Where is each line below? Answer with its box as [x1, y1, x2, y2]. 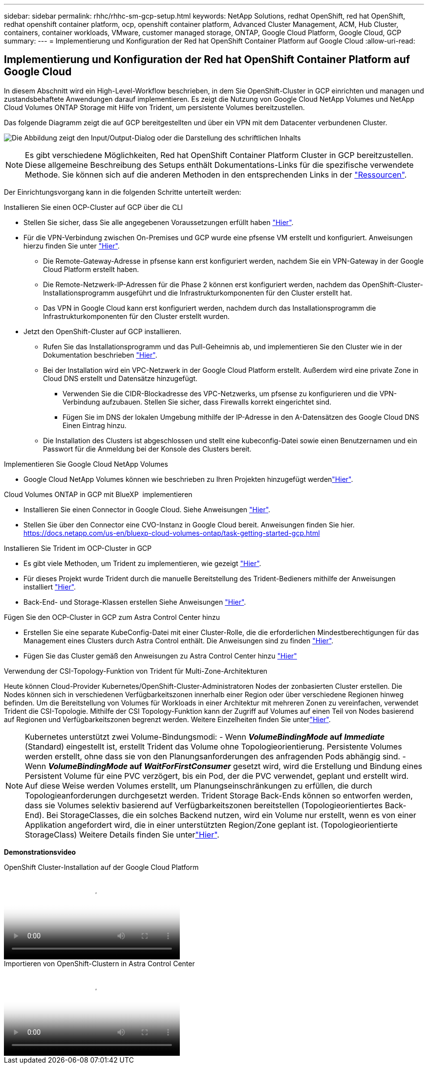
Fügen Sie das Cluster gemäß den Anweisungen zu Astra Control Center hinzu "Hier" [23, 651, 297, 660]
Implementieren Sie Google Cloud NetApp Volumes [4, 459, 168, 468]
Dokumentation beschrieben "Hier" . [43, 350, 157, 359]
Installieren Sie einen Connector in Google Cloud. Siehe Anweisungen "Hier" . [23, 505, 271, 514]
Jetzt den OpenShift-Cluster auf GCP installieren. [23, 327, 182, 336]
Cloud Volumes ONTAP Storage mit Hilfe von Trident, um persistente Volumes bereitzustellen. [4, 103, 305, 112]
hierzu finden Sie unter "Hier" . [23, 241, 120, 250]
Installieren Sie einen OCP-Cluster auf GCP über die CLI [4, 203, 183, 211]
